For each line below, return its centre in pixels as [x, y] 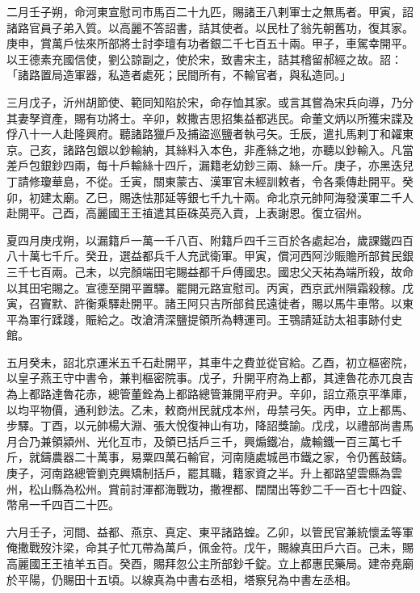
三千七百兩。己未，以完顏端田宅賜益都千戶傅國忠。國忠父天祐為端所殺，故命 [210, 271]
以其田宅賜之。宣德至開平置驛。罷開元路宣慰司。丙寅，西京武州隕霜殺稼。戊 [210, 287]
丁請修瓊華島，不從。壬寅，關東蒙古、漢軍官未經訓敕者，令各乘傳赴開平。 [204, 181]
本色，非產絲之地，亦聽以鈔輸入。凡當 [311, 149]
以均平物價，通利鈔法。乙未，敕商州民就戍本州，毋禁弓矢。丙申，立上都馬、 [210, 409]
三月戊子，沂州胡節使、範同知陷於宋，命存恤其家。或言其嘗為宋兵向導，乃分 [210, 101]
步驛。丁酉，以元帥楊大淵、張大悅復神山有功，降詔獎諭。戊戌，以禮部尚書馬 [210, 425]
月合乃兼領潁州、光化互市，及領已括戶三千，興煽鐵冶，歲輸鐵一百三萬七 [199, 441]
